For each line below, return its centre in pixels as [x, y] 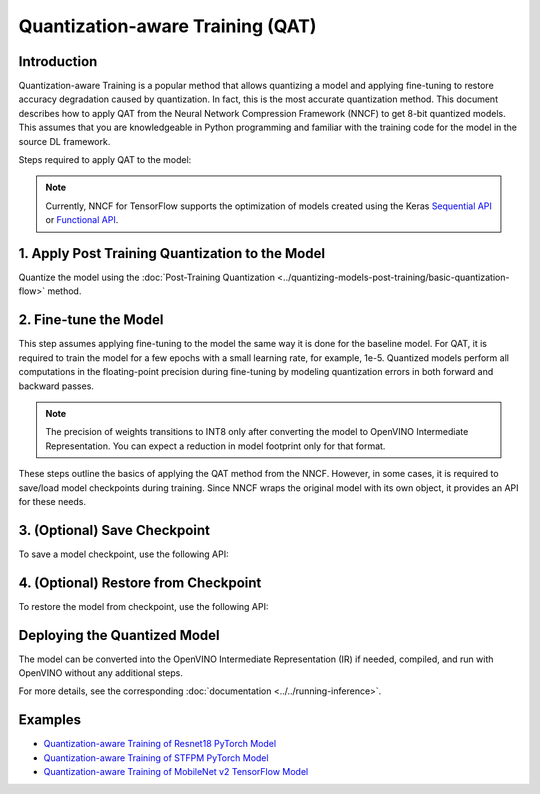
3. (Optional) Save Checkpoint [114, 530]
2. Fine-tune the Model [91, 320]
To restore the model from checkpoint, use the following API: [143, 606]
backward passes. [56, 386]
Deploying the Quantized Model [119, 635]
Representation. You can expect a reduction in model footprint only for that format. [215, 446]
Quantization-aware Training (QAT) [167, 26]
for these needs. [52, 501]
